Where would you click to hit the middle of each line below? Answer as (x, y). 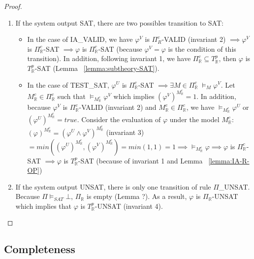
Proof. (13, 6)
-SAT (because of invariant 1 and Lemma (140, 160)
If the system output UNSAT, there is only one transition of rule (113, 186)
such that (71, 96)
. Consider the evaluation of (119, 119)
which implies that (44, 206)
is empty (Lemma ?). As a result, (137, 196)
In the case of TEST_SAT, (68, 84)
